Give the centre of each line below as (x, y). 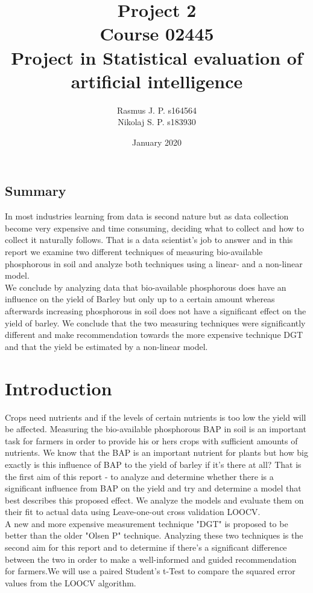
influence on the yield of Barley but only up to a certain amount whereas (140, 299)
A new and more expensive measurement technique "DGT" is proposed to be (147, 523)
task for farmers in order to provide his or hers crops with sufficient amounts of (151, 440)
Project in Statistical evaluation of (157, 57)
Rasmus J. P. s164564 (157, 110)
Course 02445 (157, 34)
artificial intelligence (157, 81)
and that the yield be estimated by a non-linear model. (106, 346)
